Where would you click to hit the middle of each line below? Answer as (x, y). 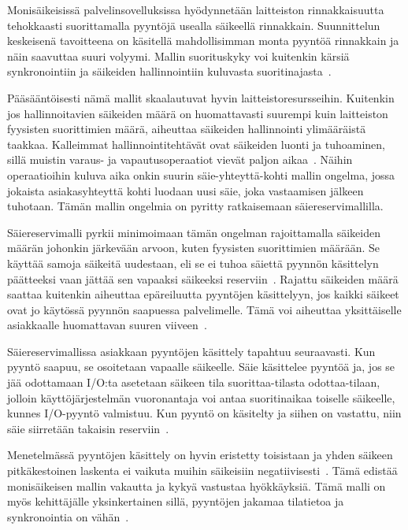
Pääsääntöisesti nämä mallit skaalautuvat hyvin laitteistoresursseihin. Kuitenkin (201, 97)
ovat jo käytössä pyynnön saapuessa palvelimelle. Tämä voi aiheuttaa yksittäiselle (204, 309)
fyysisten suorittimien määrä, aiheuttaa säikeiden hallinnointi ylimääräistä (187, 129)
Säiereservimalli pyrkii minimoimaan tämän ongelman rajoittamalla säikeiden (194, 232)
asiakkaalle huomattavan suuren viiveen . (107, 325)
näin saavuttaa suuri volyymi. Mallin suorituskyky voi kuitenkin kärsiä (178, 56)
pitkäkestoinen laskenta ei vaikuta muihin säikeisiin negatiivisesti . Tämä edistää (202, 471)
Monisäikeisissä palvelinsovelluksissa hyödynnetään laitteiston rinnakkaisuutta (196, 9)
